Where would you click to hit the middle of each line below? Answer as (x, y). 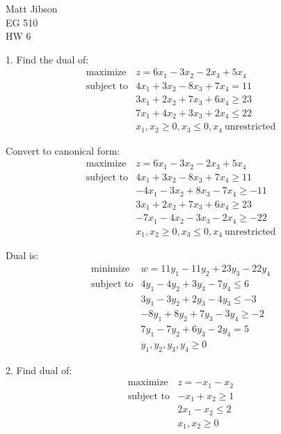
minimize (111, 269)
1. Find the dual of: (47, 59)
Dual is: (22, 255)
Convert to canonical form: (63, 150)
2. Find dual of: (39, 370)
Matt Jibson (32, 8)
